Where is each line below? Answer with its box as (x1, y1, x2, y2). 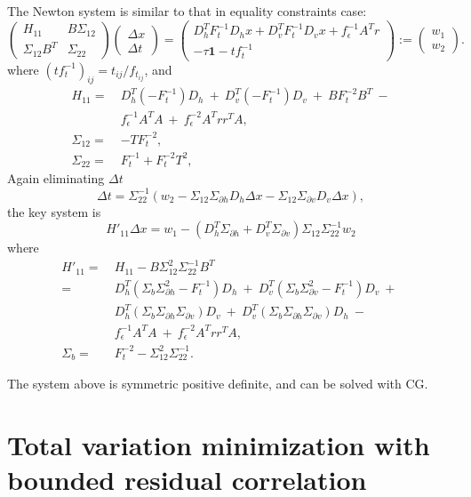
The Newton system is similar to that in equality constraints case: (7, 2, 367, 20)
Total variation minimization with (7, 426, 430, 462)
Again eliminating (7, 169, 105, 188)
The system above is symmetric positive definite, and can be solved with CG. (7, 374, 428, 393)
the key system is (7, 202, 101, 220)
